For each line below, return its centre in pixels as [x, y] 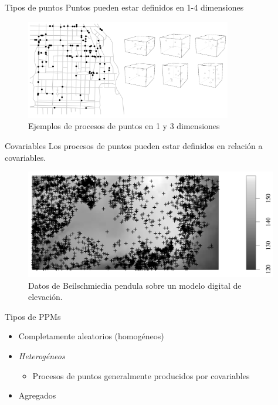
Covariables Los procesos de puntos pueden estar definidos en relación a [134, 146]
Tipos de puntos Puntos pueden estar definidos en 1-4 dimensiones [124, 7]
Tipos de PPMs [33, 316]
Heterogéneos [42, 356]
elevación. [45, 297]
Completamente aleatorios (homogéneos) [91, 336]
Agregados [37, 395]
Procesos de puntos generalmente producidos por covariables [141, 375]
